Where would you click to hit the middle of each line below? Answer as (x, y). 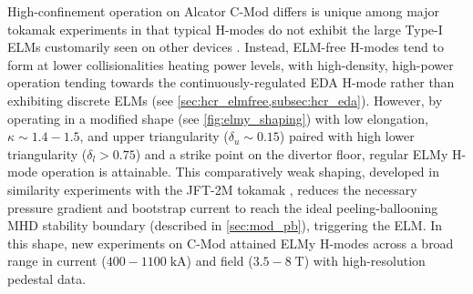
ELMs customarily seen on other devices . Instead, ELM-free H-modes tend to (226, 47)
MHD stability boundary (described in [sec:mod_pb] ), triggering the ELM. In (225, 225)
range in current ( (57, 261)
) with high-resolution (365, 261)
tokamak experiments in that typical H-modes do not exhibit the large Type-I (225, 29)
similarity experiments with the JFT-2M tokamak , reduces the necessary (212, 189)
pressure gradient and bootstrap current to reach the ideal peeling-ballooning (223, 207)
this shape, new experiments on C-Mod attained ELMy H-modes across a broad (231, 243)
